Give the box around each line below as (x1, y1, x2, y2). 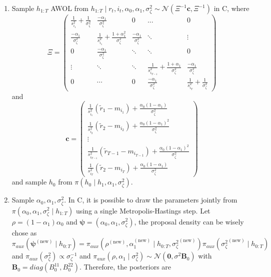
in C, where (213, 3, 249, 13)
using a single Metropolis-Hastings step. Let (75, 205, 210, 215)
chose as (11, 227, 37, 237)
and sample (11, 176, 47, 187)
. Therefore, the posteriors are (79, 261, 171, 272)
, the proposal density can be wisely (134, 216, 244, 226)
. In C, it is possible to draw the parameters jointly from (64, 194, 237, 205)
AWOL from (50, 3, 89, 13)
